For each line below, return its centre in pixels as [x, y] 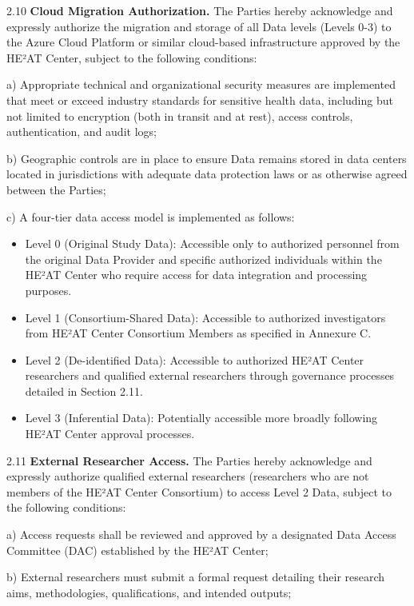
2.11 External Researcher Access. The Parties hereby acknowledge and [189, 460]
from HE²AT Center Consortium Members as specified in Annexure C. [198, 333]
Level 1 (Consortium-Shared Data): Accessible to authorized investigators [205, 317]
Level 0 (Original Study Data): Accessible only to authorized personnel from [212, 243]
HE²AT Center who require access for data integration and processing [196, 275]
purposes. [48, 290]
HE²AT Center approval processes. [110, 434]
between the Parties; [56, 189]
